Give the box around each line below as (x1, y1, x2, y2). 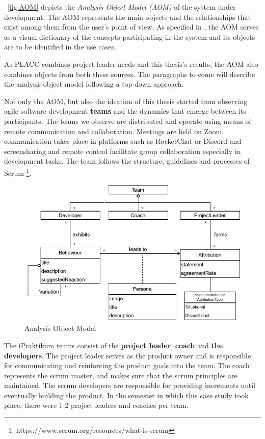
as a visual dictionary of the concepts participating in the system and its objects (4, 31, 255, 42)
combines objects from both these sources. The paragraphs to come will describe (4, 68, 255, 79)
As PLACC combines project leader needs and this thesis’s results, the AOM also (4, 58, 258, 69)
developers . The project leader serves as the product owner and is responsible (4, 350, 251, 360)
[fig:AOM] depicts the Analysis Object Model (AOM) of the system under (8, 2, 236, 12)
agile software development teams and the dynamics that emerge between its (4, 106, 246, 116)
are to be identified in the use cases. (4, 41, 116, 52)
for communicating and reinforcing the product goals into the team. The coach (4, 360, 250, 371)
